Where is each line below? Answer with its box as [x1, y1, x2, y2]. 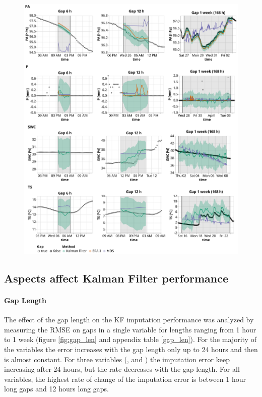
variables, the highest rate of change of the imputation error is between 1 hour [4, 373, 246, 384]
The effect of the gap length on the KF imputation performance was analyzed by [4, 314, 254, 325]
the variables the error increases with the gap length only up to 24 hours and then [4, 344, 258, 355]
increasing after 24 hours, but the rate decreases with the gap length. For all [4, 364, 240, 374]
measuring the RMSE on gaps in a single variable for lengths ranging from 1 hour [4, 324, 256, 334]
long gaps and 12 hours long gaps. [4, 383, 109, 394]
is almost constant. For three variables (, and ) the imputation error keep [4, 354, 230, 364]
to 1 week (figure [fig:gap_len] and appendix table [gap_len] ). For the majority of [4, 334, 256, 345]
